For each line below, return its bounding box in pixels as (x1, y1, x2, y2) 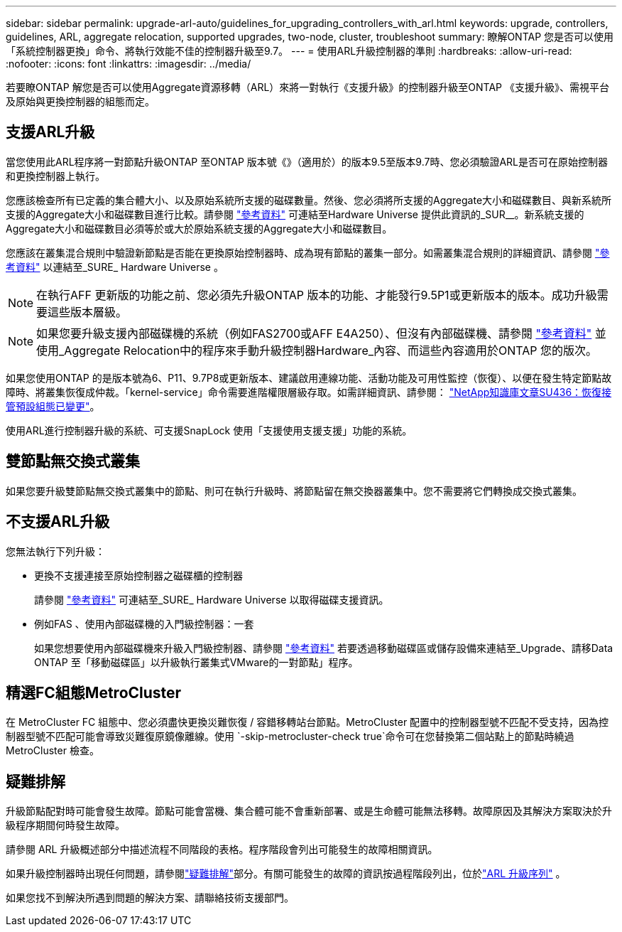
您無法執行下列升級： (6, 545, 105, 557)
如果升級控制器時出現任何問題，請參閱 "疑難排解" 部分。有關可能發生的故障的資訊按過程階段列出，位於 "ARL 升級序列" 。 (6, 867, 566, 880)
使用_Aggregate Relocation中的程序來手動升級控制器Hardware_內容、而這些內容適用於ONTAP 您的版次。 (36, 343, 598, 358)
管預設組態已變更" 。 (6, 400, 100, 412)
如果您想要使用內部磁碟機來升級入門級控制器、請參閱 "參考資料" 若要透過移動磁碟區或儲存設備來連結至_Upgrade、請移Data (34, 641, 613, 654)
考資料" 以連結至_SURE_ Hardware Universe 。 (6, 260, 224, 273)
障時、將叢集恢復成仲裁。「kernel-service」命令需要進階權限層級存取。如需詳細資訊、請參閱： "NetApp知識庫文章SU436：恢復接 (6, 385, 612, 398)
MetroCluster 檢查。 (6, 744, 99, 757)
